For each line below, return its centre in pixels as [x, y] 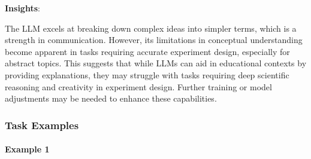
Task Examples [42, 125]
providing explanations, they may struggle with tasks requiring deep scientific [147, 74]
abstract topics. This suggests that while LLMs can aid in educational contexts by [156, 63]
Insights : [22, 8]
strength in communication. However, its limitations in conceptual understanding [154, 40]
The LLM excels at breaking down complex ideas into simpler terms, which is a [151, 28]
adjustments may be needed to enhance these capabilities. [111, 98]
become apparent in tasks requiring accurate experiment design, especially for [147, 51]
